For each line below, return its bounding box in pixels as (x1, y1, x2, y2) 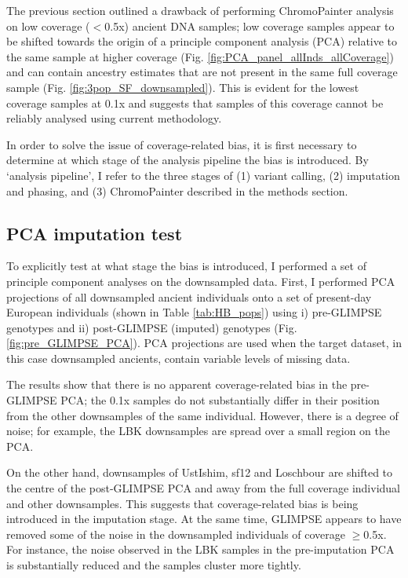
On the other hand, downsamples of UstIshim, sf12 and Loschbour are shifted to (6, 464, 393, 481)
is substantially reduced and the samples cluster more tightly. (6, 557, 301, 573)
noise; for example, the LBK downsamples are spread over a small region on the (6, 423, 390, 439)
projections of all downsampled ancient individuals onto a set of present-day (6, 288, 372, 305)
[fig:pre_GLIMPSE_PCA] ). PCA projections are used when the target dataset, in (6, 335, 402, 351)
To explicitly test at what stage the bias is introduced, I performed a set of (6, 258, 366, 274)
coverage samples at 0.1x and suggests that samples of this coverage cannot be (6, 94, 384, 111)
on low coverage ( (6, 17, 90, 34)
